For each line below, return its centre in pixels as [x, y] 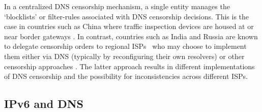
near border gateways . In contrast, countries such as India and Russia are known [131, 36]
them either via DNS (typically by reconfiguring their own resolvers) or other [124, 56]
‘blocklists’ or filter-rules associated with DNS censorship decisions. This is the [127, 16]
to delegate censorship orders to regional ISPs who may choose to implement [125, 46]
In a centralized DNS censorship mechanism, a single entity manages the [117, 6]
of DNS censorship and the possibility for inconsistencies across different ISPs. [126, 76]
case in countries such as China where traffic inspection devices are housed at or [129, 26]
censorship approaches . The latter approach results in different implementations [129, 66]
